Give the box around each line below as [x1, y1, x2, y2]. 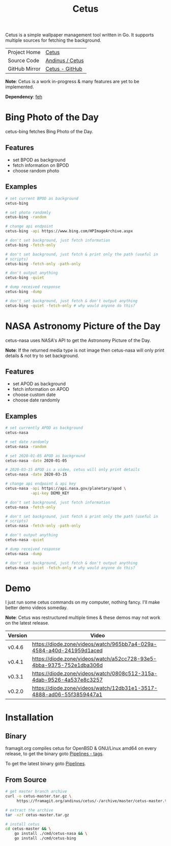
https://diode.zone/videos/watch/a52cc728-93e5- [32, 655, 157, 662]
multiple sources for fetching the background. [5, 37, 102, 43]
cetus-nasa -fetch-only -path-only [5, 524, 81, 529]
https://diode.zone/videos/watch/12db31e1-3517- [32, 685, 158, 692]
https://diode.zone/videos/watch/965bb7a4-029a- [32, 641, 157, 648]
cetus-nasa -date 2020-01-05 [5, 458, 67, 463]
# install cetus [5, 822, 40, 827]
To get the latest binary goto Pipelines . [5, 761, 87, 767]
